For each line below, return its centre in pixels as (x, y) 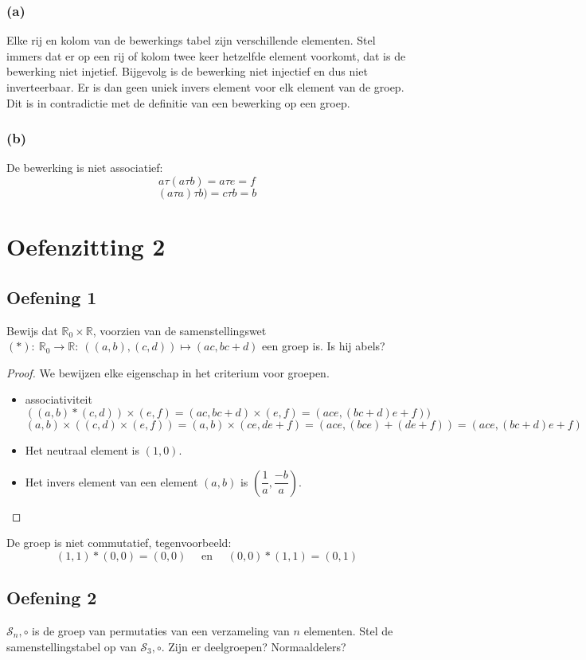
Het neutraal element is (82, 449)
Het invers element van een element (111, 481)
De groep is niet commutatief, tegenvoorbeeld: (119, 543)
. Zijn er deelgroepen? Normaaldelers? (254, 646)
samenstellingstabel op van (72, 646)
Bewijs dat (32, 330)
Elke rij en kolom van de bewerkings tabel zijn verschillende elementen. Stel (191, 40)
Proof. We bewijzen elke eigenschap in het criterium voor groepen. (168, 372)
